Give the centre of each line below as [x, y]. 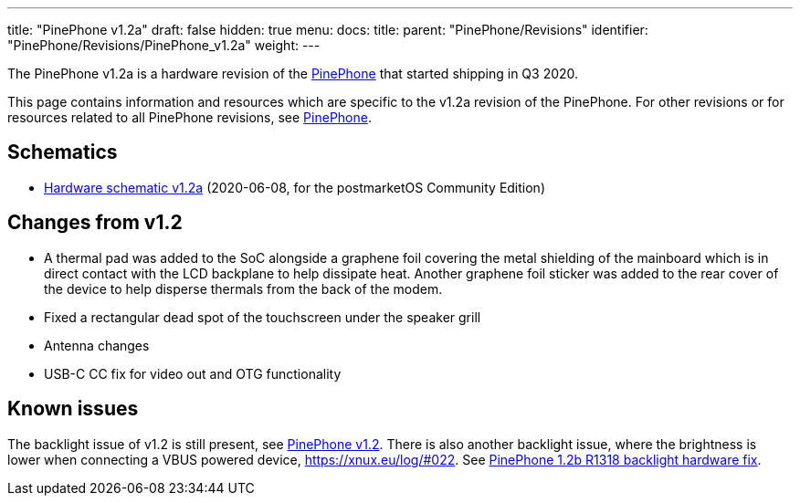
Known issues [73, 409]
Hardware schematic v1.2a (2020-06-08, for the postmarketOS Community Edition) [295, 187]
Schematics [63, 152]
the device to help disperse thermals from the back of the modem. [243, 288]
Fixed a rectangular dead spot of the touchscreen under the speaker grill [263, 317]
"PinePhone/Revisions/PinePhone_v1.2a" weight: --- [164, 45]
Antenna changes [97, 345]
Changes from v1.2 [95, 223]
